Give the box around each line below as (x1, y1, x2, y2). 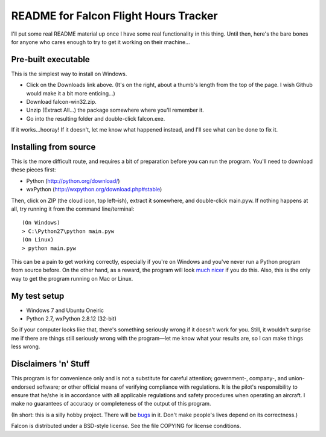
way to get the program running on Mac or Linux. (11, 275, 133, 282)
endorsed (11, 383, 36, 391)
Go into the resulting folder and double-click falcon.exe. (26, 115, 165, 122)
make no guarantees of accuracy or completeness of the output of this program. (11, 400, 211, 407)
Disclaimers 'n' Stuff (11, 359, 90, 369)
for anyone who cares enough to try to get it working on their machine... (11, 38, 190, 45)
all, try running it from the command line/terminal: (11, 205, 135, 212)
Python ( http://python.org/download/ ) (26, 177, 120, 184)
